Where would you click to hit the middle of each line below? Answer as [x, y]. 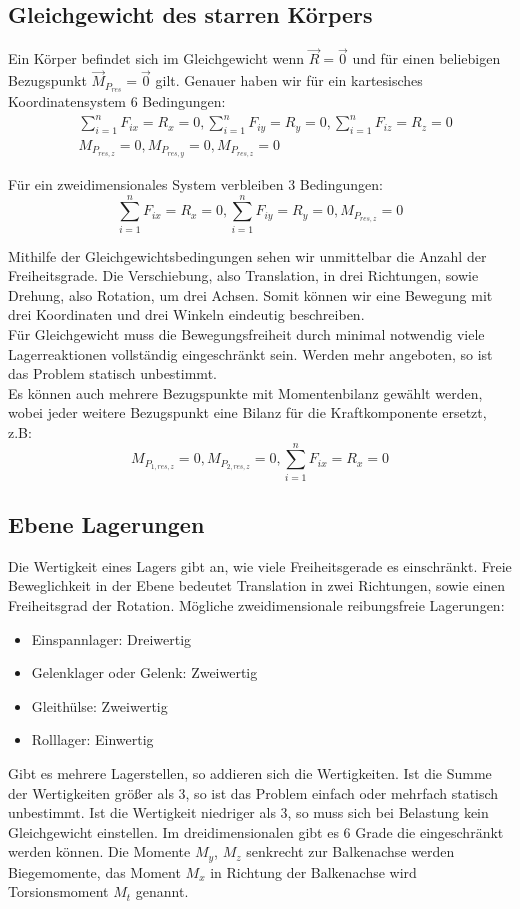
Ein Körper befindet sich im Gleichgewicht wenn [156, 58]
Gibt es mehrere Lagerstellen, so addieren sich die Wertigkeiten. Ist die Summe [250, 773]
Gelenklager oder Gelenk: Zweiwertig [144, 672]
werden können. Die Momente [99, 851]
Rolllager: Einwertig [92, 739]
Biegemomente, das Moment [94, 871]
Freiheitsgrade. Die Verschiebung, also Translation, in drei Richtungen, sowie [243, 275]
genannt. [162, 891]
